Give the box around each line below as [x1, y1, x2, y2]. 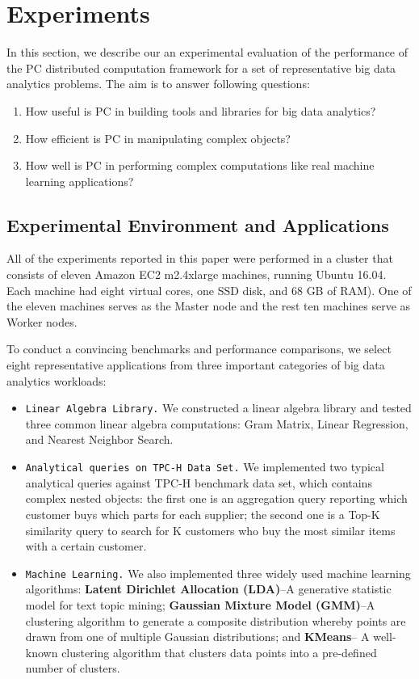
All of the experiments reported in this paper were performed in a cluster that [6, 250, 393, 267]
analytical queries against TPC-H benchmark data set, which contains [25, 474, 372, 491]
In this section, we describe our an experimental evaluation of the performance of [6, 44, 409, 61]
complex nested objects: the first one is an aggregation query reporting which [25, 490, 408, 507]
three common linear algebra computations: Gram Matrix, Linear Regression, [25, 415, 409, 432]
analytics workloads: [6, 372, 107, 389]
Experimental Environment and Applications [6, 212, 389, 237]
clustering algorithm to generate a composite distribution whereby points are [25, 612, 406, 629]
